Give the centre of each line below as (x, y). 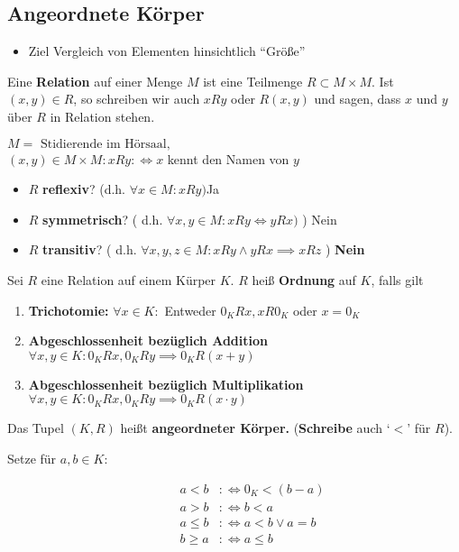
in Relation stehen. (102, 116)
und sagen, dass (358, 99)
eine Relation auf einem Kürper (129, 279)
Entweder (190, 310)
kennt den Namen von (228, 158)
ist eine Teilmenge (253, 81)
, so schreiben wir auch (137, 99)
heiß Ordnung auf (304, 279)
